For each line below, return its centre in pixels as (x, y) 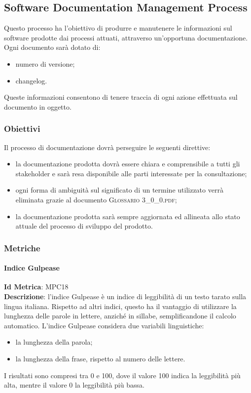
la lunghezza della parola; (54, 342)
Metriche (22, 248)
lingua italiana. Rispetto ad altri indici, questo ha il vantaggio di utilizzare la (120, 306)
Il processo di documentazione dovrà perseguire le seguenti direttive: (107, 147)
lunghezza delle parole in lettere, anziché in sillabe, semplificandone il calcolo (120, 316)
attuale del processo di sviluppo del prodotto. (84, 226)
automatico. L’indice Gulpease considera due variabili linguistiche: (104, 325)
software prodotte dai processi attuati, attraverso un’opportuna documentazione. (126, 37)
